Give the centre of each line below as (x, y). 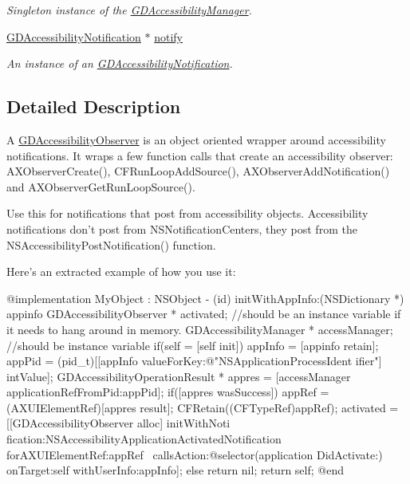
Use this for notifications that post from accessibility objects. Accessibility (187, 213)
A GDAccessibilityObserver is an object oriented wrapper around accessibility (196, 139)
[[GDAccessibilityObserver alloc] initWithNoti (118, 423)
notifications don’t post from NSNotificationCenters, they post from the (182, 228)
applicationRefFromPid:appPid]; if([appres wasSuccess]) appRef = (168, 392)
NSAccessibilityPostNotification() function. (111, 244)
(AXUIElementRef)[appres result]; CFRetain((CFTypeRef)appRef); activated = (203, 407)
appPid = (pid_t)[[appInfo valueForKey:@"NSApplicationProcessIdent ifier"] (194, 361)
